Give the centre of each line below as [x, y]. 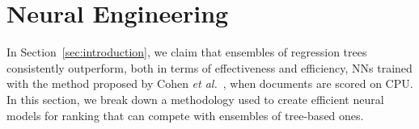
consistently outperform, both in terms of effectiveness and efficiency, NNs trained [209, 67]
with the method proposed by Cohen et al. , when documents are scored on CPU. [210, 83]
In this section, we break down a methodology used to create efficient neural [195, 99]
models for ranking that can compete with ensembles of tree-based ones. [185, 115]
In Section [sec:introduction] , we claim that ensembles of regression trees [187, 52]
